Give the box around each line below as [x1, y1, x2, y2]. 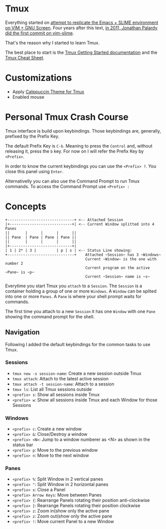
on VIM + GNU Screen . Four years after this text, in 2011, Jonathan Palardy [5, 24, 158, 30]
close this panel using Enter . [5, 168, 64, 175]
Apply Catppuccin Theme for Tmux [12, 88, 84, 95]
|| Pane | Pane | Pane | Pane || [5, 235, 77, 240]
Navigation [5, 328, 40, 337]
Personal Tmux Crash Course [5, 112, 129, 123]
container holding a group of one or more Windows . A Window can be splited [5, 288, 157, 294]
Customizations [5, 72, 72, 84]
